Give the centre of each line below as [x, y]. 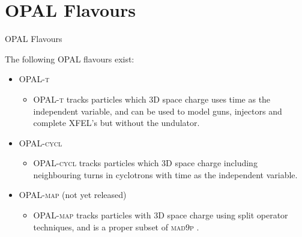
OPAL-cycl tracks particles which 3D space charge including [145, 163]
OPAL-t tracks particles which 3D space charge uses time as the [152, 99]
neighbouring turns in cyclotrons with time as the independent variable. [165, 174]
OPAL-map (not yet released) [73, 195]
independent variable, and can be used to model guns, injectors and [158, 111]
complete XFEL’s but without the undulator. [116, 123]
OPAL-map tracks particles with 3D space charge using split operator [161, 215]
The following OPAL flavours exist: [70, 58]
